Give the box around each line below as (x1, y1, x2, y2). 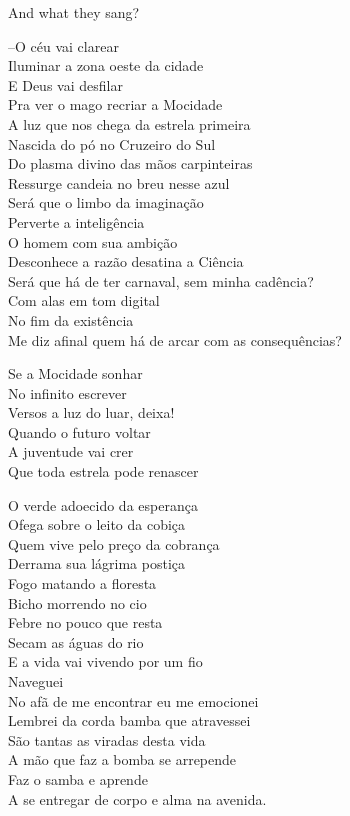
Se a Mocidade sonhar (8, 363, 143, 384)
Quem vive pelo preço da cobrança (8, 533, 220, 554)
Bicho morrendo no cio (8, 592, 147, 613)
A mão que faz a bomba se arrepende (8, 749, 237, 770)
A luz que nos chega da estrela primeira (8, 113, 251, 134)
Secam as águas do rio (8, 631, 144, 652)
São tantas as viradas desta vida (8, 729, 206, 750)
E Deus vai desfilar (8, 74, 123, 95)
